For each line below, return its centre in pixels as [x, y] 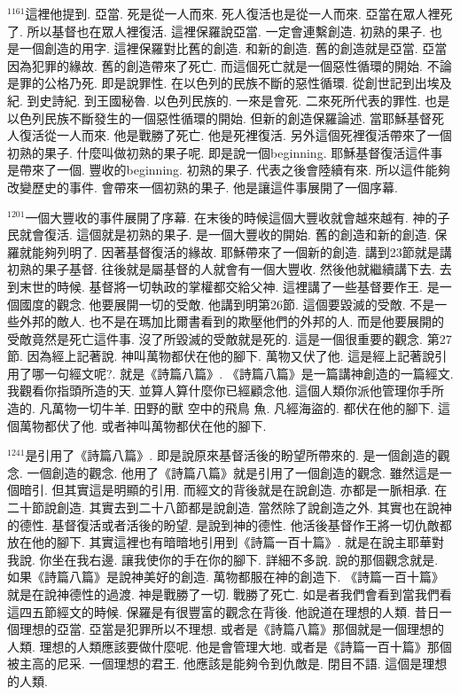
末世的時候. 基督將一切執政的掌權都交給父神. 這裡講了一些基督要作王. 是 [229, 286]
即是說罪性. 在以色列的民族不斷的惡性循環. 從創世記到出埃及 [277, 83]
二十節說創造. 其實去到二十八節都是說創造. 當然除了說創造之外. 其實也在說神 [230, 508]
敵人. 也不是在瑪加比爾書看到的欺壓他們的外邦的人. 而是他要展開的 [250, 321]
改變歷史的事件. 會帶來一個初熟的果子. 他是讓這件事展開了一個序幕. [203, 187]
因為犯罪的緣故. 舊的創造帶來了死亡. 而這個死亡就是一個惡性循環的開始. [215, 65]
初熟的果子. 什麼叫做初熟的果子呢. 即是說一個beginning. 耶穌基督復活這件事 [225, 152]
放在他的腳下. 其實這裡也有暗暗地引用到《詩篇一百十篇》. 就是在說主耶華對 [226, 542]
